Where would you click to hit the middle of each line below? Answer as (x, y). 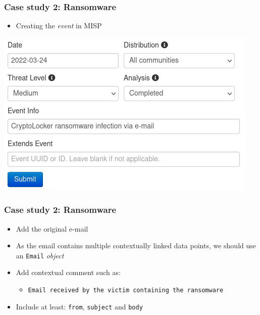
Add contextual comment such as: (68, 272)
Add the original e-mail (52, 228)
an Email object (40, 255)
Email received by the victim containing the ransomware (126, 290)
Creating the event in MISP (59, 26)
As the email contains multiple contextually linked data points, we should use (136, 245)
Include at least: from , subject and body (79, 306)
